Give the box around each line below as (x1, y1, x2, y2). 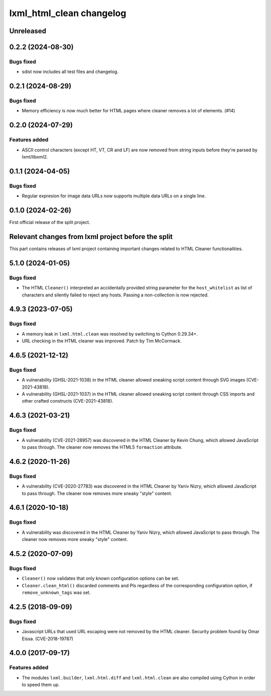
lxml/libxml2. (22, 154, 48, 160)
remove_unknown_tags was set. (22, 589, 91, 595)
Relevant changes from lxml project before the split (9, 232, 173, 241)
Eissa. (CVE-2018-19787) (22, 636, 74, 642)
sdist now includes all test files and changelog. (22, 68, 119, 75)
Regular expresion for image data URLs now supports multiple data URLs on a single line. (22, 193, 206, 199)
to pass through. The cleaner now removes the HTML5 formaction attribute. (22, 444, 183, 450)
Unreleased (9, 27, 47, 35)
